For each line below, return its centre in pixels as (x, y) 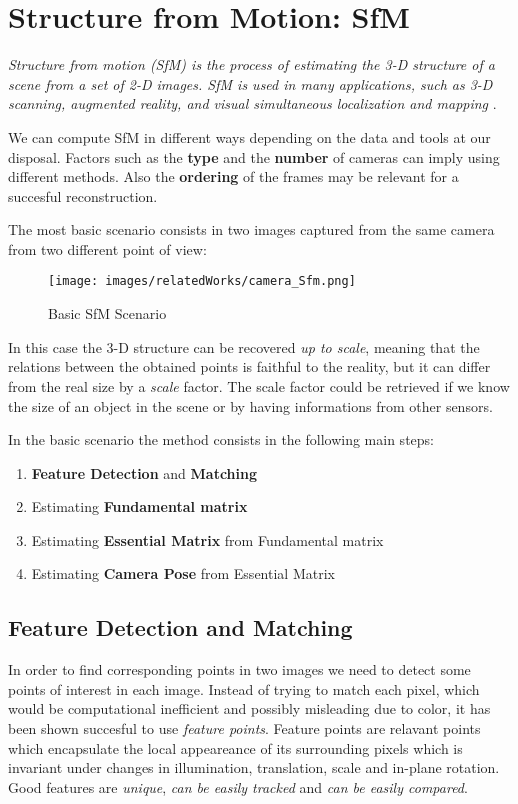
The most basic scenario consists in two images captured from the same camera (251, 229)
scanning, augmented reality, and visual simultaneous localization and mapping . (252, 103)
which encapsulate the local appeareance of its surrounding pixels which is (235, 747)
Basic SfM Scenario (107, 313)
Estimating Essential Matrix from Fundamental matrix (207, 539)
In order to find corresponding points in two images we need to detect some (239, 669)
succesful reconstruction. (83, 195)
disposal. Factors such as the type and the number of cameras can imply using (254, 156)
